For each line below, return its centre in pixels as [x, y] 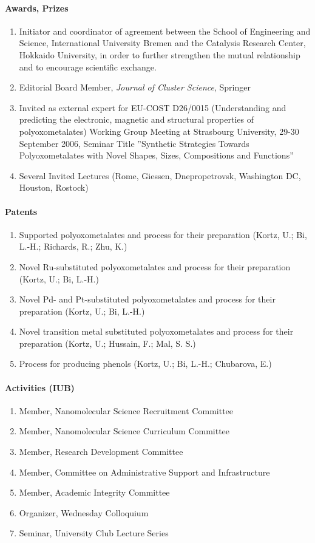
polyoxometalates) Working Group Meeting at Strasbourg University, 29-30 [159, 131]
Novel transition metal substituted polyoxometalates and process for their [156, 331]
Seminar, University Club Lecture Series [94, 533]
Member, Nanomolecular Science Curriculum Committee [124, 431]
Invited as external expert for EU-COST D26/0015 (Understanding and [153, 107]
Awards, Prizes [37, 8]
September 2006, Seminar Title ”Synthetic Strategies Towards [134, 143]
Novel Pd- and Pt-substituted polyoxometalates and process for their [147, 299]
